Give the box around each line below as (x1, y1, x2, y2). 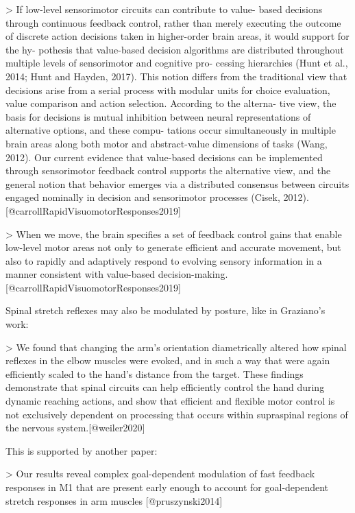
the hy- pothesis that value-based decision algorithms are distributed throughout (5, 42, 344, 56)
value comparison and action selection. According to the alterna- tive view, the (5, 96, 336, 110)
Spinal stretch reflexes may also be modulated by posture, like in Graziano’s (5, 303, 326, 318)
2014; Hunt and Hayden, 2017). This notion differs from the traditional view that (5, 69, 347, 83)
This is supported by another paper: (5, 443, 158, 457)
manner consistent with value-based (5, 267, 156, 281)
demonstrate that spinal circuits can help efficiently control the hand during (5, 380, 325, 394)
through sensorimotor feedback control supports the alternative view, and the (5, 163, 331, 178)
